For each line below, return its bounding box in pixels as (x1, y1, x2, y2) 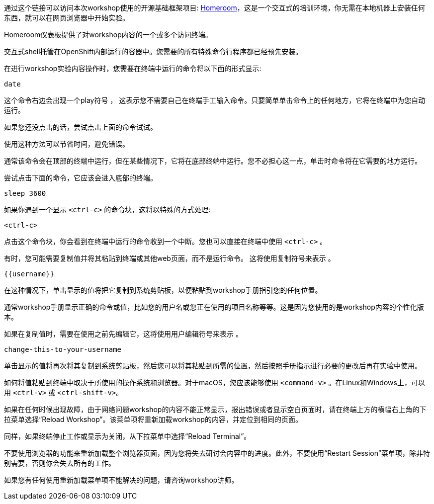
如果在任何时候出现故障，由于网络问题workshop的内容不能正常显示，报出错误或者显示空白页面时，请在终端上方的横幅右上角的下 (4, 405, 427, 414)
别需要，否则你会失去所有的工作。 (4, 459, 115, 467)
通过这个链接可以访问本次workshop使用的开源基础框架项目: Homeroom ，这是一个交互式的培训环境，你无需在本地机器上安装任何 (4, 3, 425, 12)
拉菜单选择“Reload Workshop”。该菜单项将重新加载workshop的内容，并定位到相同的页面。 (4, 415, 302, 423)
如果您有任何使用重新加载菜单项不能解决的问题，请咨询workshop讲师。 (4, 476, 239, 484)
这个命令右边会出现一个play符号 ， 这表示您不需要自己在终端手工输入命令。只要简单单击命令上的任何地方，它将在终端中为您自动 (4, 96, 426, 104)
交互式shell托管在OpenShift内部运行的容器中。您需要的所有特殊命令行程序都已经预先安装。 (4, 47, 303, 56)
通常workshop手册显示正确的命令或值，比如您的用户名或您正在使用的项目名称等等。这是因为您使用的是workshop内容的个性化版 (4, 303, 424, 311)
